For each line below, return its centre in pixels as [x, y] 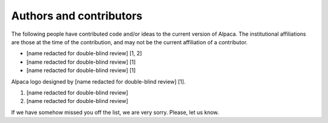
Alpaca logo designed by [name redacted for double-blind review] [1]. [98, 81]
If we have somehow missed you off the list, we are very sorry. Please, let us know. [115, 112]
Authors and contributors [77, 16]
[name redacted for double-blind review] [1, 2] [84, 53]
